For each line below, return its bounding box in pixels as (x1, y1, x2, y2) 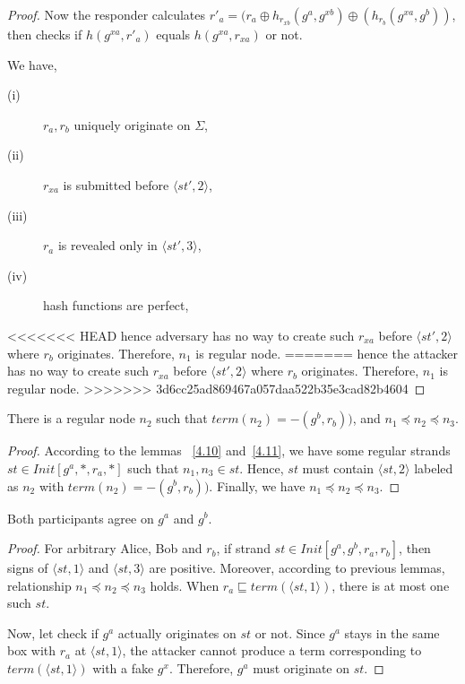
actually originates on (117, 623, 237, 642)
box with (7, 641, 56, 660)
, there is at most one (332, 576, 450, 594)
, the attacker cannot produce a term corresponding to (122, 641, 422, 660)
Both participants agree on (7, 508, 154, 527)
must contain (302, 458, 375, 477)
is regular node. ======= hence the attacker (195, 343, 459, 362)
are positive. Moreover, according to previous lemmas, (149, 558, 445, 577)
